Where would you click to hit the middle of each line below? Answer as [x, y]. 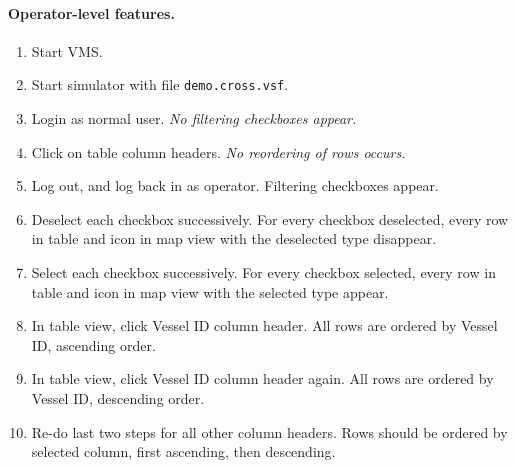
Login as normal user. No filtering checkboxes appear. [194, 118]
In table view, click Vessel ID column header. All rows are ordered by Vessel [264, 325]
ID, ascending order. [93, 344]
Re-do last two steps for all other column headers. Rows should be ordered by [269, 431]
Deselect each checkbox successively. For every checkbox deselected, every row [270, 218]
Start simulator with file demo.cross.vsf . [160, 84]
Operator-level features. [91, 12]
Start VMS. [67, 50]
